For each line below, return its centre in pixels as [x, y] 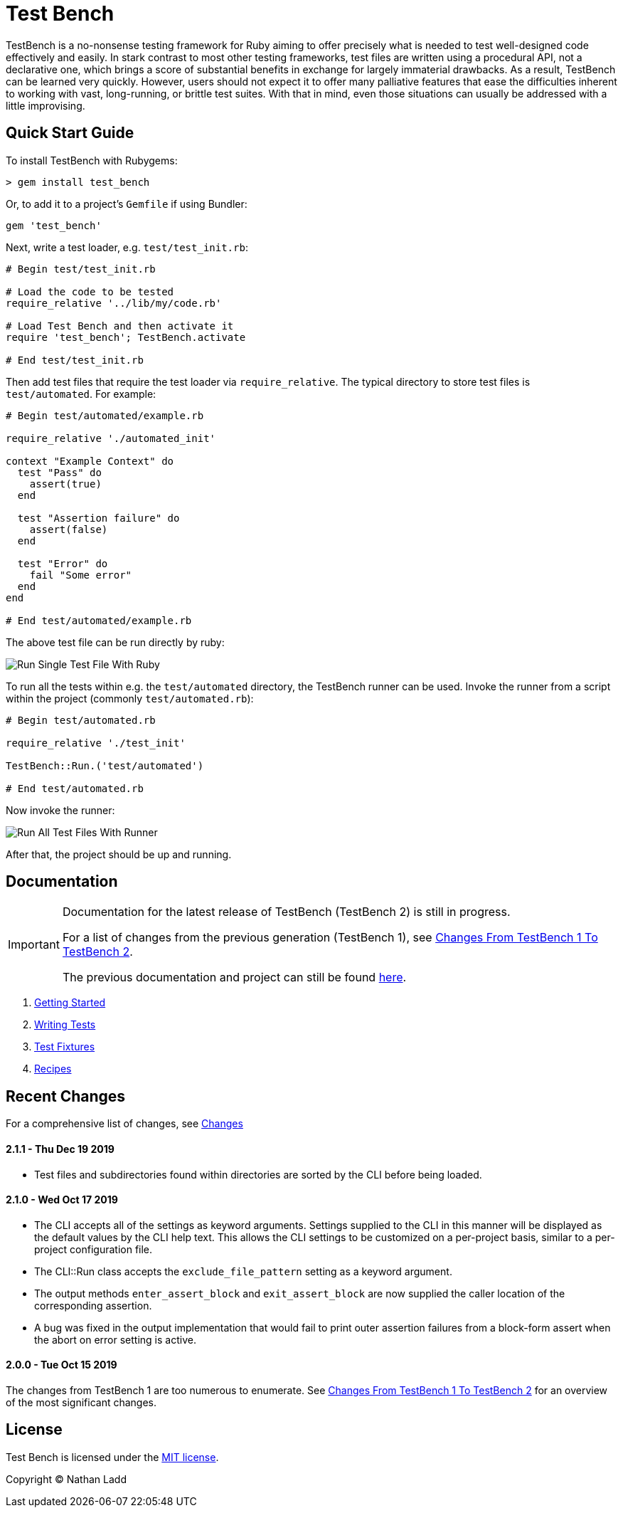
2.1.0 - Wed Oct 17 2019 [62, 1200]
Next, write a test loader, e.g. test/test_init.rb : [127, 247]
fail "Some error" [81, 575]
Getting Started [70, 1003]
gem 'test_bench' [54, 225]
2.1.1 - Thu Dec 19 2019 [60, 1149]
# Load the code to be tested [90, 291]
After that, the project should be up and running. [119, 854]
